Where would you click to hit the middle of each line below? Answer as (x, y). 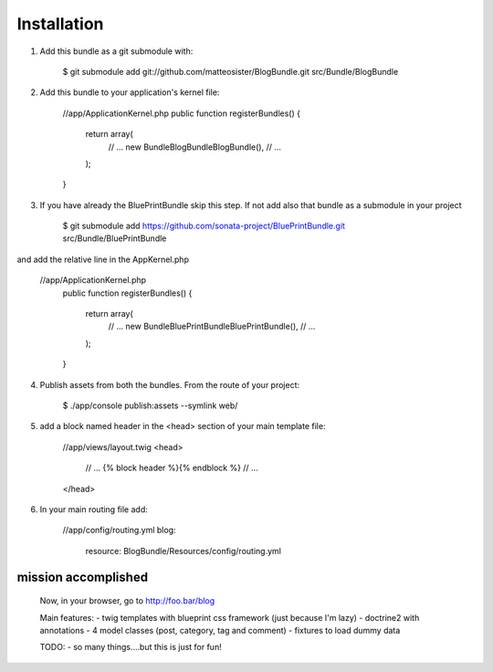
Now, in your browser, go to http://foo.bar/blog (127, 601)
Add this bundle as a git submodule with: (116, 51)
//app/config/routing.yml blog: (120, 530)
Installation (60, 24)
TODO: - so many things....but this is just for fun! (131, 647)
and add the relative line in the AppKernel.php (103, 259)
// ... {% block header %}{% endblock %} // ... (172, 468)
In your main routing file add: (94, 509)
